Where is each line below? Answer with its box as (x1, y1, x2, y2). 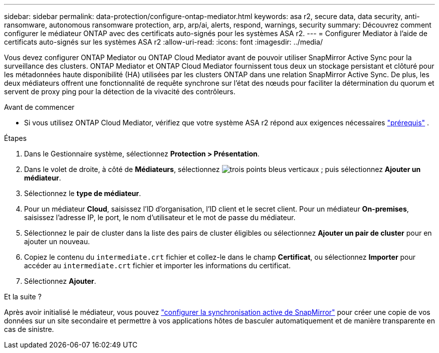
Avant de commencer (4, 103, 75, 111)
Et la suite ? (4, 292, 42, 301)
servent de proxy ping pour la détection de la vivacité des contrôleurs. (4, 87, 236, 96)
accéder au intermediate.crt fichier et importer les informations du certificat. (24, 261, 291, 270)
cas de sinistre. (4, 325, 54, 333)
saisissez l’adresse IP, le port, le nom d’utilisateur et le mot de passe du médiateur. (24, 213, 296, 222)
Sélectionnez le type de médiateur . (24, 189, 141, 198)
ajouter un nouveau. (24, 237, 90, 246)
